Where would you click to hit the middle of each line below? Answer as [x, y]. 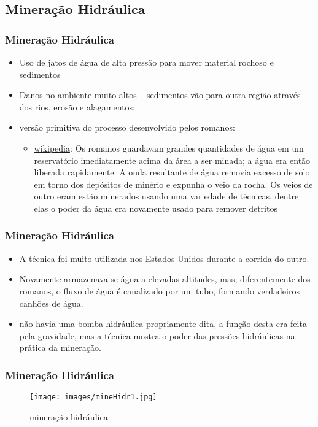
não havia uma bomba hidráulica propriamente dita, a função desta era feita [163, 324]
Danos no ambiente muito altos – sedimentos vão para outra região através [160, 95]
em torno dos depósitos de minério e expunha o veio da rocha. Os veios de [173, 184]
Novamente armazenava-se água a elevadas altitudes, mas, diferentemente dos [165, 279]
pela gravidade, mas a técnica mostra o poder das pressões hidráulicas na [157, 335]
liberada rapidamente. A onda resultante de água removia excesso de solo [172, 172]
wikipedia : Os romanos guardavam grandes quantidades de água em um [169, 148]
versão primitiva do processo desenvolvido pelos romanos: [127, 127]
